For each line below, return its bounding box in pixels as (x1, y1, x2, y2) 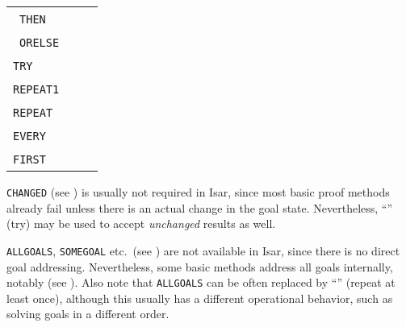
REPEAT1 (13, 83, 60, 96)
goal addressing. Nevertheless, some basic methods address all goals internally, (6, 258, 393, 275)
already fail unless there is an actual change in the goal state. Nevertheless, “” (6, 199, 393, 216)
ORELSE (19, 36, 60, 49)
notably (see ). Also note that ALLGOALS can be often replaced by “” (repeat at (6, 274, 396, 291)
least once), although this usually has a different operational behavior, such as (6, 289, 393, 306)
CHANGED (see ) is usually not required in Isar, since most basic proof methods (6, 184, 390, 200)
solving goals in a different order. (6, 305, 170, 322)
